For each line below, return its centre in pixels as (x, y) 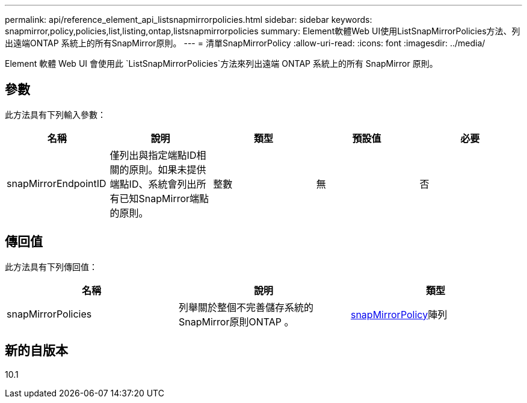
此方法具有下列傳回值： (51, 266)
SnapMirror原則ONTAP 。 (236, 321)
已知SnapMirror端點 (164, 198)
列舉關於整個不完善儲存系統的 (246, 307)
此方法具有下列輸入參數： (55, 114)
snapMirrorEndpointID (57, 183)
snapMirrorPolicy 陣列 (399, 314)
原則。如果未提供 (168, 169)
